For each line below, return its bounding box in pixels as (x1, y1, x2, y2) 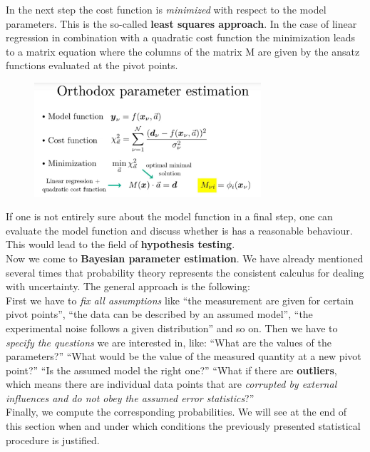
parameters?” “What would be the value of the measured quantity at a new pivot (6, 349, 361, 364)
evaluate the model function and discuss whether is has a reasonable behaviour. (6, 222, 353, 237)
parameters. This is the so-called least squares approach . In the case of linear (6, 16, 357, 31)
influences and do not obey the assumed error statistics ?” (6, 390, 255, 405)
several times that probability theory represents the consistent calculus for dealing (6, 264, 364, 279)
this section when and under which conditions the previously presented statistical (6, 418, 361, 433)
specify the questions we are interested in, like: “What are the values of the (6, 334, 332, 349)
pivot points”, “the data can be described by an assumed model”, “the (6, 307, 313, 322)
